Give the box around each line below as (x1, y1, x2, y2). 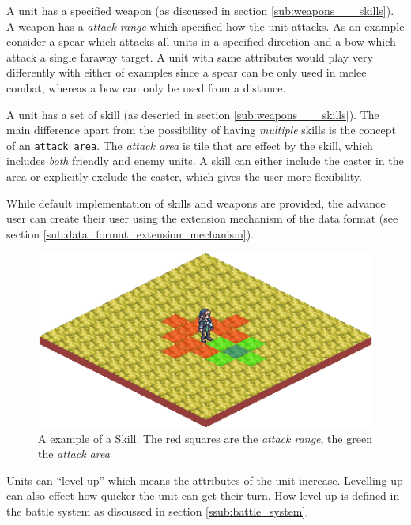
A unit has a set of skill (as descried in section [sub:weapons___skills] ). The (6, 106, 379, 122)
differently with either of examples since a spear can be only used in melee (6, 64, 367, 81)
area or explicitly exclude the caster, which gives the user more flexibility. (6, 168, 362, 184)
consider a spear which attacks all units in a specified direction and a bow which (6, 33, 396, 50)
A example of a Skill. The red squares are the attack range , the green (38, 429, 372, 446)
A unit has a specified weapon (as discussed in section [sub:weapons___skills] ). (6, 2, 394, 18)
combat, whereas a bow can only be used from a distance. (6, 79, 286, 96)
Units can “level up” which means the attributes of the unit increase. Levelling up (6, 471, 403, 488)
